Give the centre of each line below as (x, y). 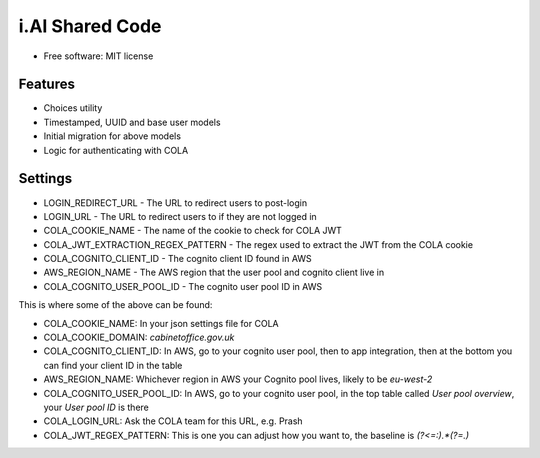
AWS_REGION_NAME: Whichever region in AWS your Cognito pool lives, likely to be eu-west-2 (238, 379)
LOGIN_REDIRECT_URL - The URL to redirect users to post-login (175, 202)
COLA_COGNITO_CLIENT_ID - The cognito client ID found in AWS (177, 259)
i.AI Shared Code (90, 26)
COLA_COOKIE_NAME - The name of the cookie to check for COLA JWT (192, 231)
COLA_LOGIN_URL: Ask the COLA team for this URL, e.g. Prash (173, 421)
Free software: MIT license (98, 56)
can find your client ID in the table (113, 365)
